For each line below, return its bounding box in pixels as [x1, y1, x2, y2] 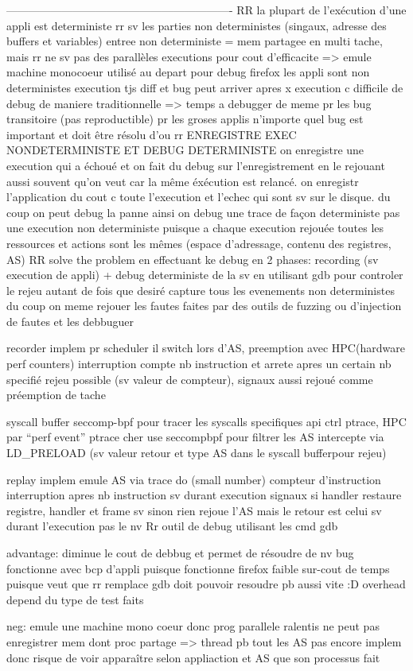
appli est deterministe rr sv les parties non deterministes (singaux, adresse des [6, 17, 387, 33]
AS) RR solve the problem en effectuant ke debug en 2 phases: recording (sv [6, 250, 379, 267]
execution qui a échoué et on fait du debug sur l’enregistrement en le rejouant [6, 157, 385, 173]
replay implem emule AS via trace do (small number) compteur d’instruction [6, 471, 381, 487]
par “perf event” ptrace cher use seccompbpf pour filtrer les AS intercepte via [6, 429, 384, 445]
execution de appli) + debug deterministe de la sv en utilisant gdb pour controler [6, 266, 403, 283]
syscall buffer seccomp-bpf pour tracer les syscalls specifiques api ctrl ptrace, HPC [6, 413, 407, 429]
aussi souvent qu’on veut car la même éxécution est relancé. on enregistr [6, 173, 359, 189]
